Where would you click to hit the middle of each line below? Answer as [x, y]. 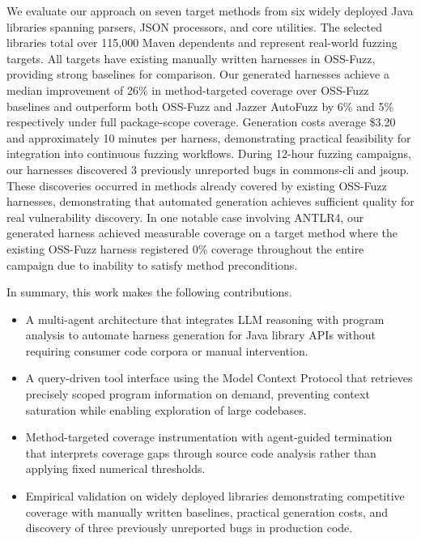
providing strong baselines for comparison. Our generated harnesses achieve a [198, 74]
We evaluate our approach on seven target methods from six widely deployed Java [210, 11]
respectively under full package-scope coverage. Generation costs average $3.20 [201, 122]
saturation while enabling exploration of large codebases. [166, 409]
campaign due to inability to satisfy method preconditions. [152, 264]
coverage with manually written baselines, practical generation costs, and [207, 511]
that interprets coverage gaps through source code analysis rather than [201, 452]
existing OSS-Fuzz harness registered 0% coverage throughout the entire [185, 248]
